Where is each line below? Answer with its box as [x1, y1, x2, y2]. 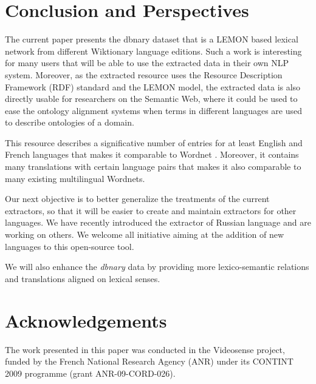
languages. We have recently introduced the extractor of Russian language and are [5, 216, 311, 229]
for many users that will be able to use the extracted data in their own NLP [5, 56, 289, 69]
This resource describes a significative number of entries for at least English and [5, 136, 303, 149]
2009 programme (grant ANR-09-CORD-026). [5, 366, 176, 379]
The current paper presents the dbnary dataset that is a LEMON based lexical [5, 33, 298, 45]
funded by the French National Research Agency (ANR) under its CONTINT [5, 355, 294, 368]
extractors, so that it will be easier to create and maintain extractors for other [5, 204, 297, 217]
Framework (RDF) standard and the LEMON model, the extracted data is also [5, 80, 301, 93]
